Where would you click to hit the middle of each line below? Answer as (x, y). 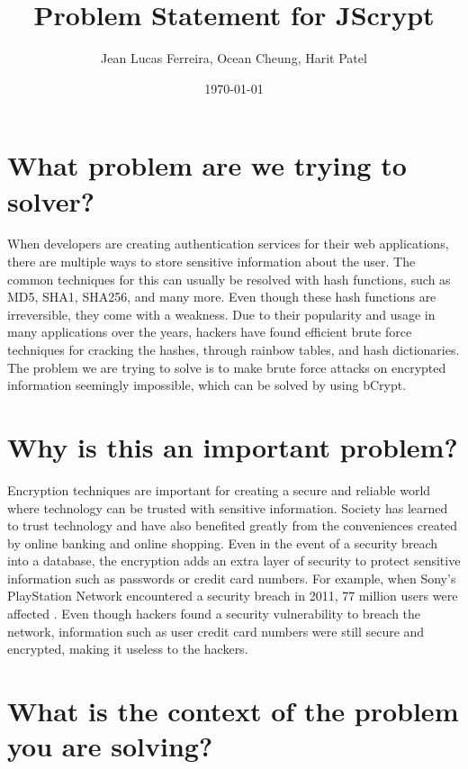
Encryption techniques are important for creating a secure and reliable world (219, 489)
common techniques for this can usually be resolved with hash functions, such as (229, 279)
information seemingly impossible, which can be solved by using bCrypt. (207, 385)
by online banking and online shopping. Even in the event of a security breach (223, 543)
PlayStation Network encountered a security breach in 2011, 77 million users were (233, 596)
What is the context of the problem (233, 711)
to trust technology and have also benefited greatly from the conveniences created (233, 525)
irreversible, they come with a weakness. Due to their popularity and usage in (221, 314)
